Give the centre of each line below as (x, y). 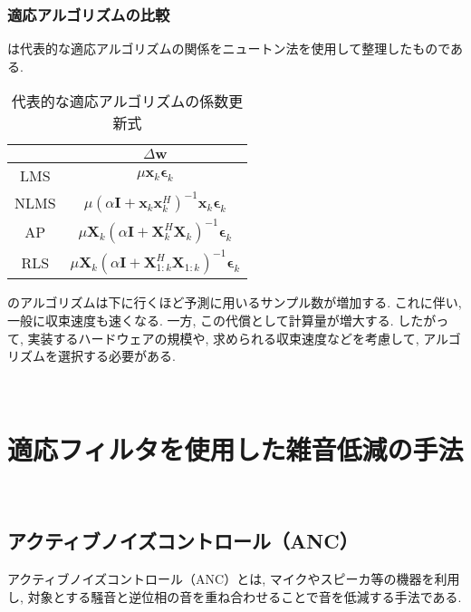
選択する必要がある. (116, 356)
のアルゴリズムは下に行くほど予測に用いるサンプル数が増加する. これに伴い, (235, 302)
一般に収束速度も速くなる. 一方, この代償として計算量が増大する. (201, 320)
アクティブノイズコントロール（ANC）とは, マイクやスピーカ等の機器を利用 (234, 579)
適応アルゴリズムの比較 (89, 14)
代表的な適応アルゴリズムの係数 (120, 102)
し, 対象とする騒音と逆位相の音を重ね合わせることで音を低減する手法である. (235, 596)
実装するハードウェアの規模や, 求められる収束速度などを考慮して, (223, 338)
